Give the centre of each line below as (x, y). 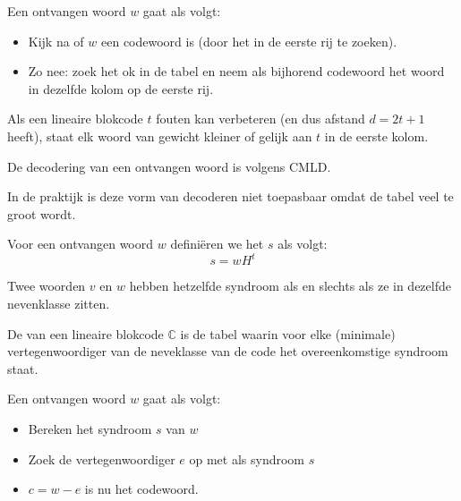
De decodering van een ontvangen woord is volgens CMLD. (169, 166)
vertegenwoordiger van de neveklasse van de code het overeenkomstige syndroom (228, 351)
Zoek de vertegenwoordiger (102, 459)
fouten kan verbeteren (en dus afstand (260, 119)
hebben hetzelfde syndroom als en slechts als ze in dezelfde (290, 286)
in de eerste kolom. (376, 136)
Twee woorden (47, 286)
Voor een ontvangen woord (81, 244)
